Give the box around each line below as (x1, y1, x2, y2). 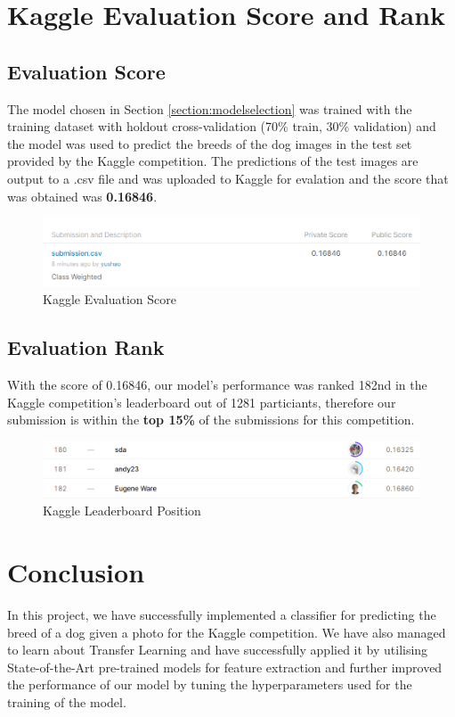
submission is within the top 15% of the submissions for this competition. (7, 410, 415, 429)
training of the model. (7, 692, 126, 711)
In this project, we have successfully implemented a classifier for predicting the (7, 606, 436, 623)
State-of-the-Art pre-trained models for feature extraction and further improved (7, 657, 443, 676)
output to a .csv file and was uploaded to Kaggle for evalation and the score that (7, 169, 449, 187)
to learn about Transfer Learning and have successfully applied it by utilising (7, 640, 428, 659)
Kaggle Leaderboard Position (43, 501, 201, 520)
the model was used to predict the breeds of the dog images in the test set (7, 134, 412, 152)
